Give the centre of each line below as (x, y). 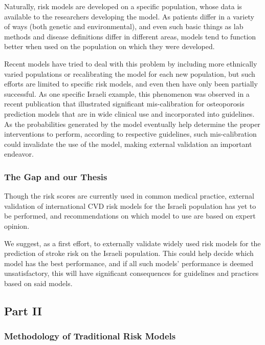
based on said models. (38, 283)
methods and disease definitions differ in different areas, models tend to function (130, 36)
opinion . (17, 225)
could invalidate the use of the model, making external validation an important (128, 144)
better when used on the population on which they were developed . (109, 46)
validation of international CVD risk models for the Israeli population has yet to (130, 206)
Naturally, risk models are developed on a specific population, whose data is (123, 6)
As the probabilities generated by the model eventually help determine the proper (132, 124)
